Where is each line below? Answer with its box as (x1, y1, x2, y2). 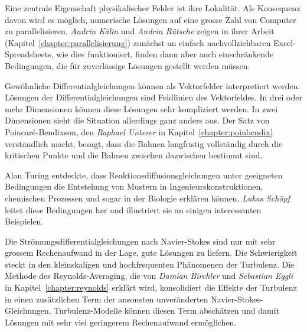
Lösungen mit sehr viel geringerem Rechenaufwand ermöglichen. (5, 315, 237, 328)
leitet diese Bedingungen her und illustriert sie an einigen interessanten (5, 203, 262, 216)
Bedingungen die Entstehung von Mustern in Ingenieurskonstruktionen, (5, 180, 263, 193)
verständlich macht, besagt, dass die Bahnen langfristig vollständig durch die (5, 137, 283, 149)
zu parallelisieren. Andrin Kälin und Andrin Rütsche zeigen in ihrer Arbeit (5, 25, 275, 37)
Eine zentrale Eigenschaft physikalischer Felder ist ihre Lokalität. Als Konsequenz (5, 2, 301, 14)
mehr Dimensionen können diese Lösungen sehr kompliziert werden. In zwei (5, 102, 278, 115)
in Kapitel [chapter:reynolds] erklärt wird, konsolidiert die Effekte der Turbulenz (5, 281, 297, 294)
